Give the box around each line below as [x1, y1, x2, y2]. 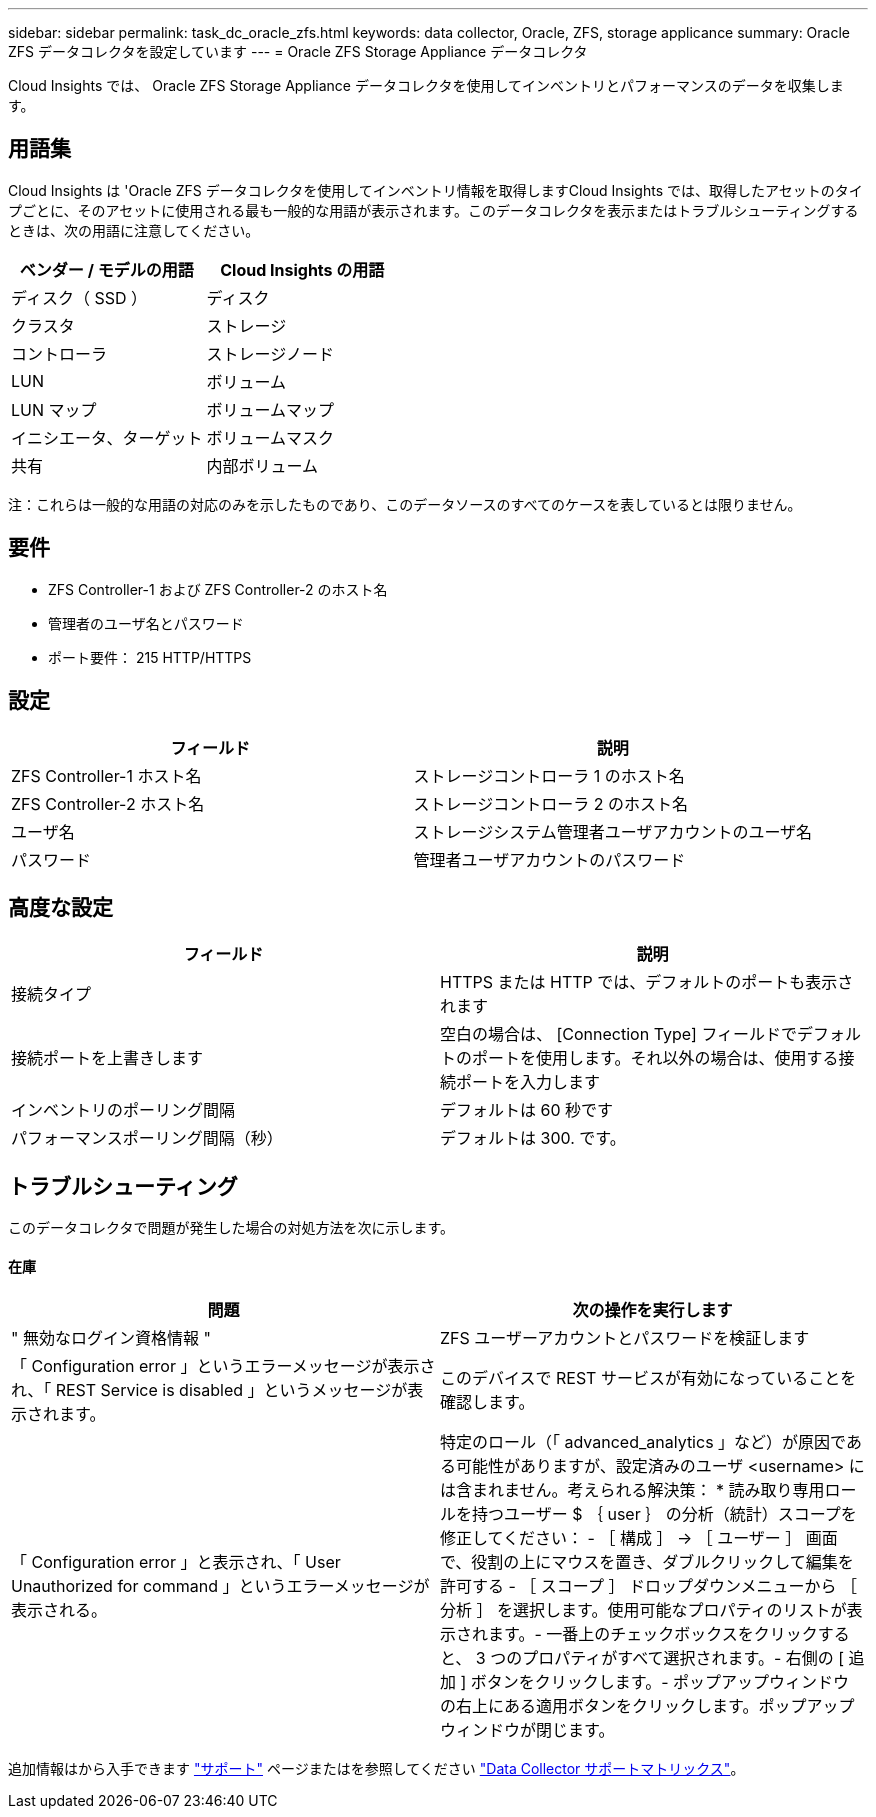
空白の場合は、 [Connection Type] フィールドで [440, 1024, 798, 1045]
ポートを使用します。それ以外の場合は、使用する [472, 1048, 839, 1069]
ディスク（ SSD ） [11, 287, 147, 308]
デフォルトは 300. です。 [440, 1128, 626, 1149]
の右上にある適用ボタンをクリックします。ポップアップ [440, 1696, 855, 1717]
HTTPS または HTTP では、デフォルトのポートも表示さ [440, 972, 854, 993]
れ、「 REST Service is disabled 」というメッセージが [11, 1380, 408, 1401]
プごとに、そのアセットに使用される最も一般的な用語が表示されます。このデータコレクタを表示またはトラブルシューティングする [8, 201, 859, 219]
